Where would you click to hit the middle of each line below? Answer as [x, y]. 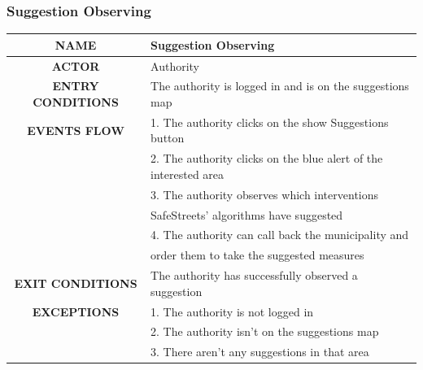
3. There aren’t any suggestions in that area [260, 352]
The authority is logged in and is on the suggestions [280, 86]
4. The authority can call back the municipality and [280, 235]
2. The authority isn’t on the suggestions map [265, 331]
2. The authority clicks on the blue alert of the [267, 158]
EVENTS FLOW [76, 130]
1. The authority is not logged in [232, 311]
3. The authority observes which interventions [265, 194]
